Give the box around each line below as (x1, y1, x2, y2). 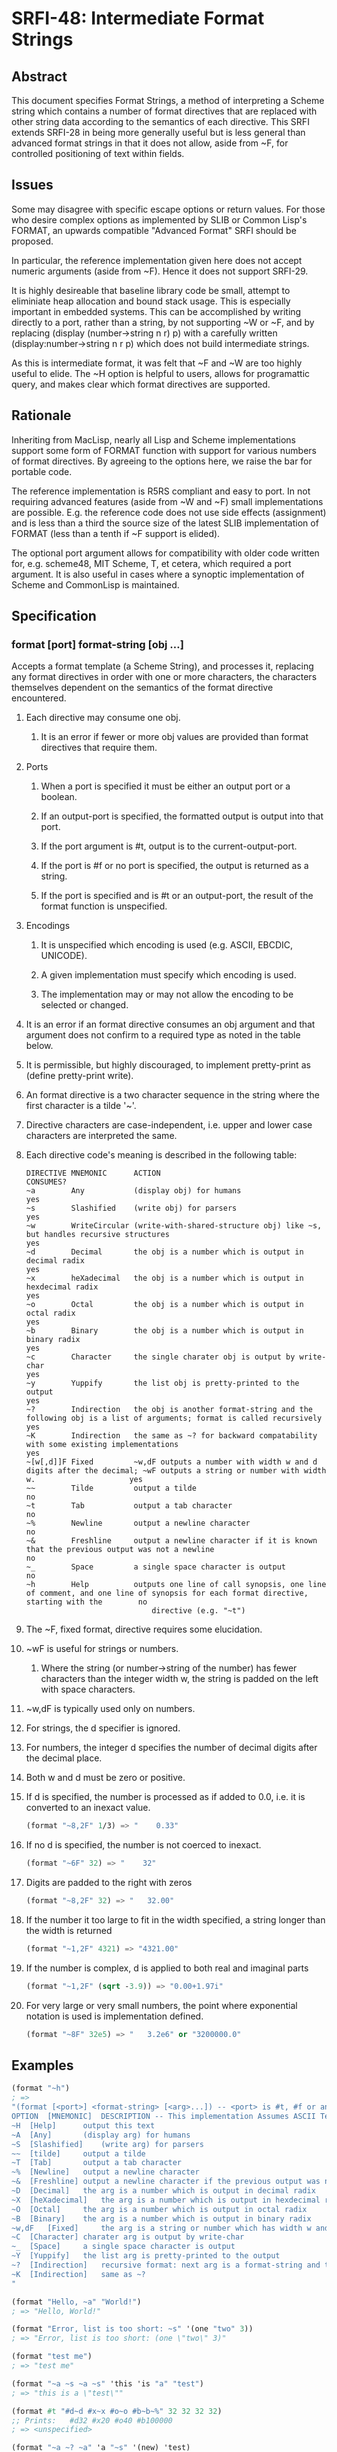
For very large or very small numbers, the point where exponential (25, 1999, 298, 2011)
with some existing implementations (25, 1440, 179, 1450)
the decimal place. (25, 1752, 103, 1764)
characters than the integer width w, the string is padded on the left (40, 1673, 319, 1685)
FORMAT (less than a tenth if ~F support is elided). (11, 527, 221, 539)
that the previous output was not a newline (25, 1545, 215, 1555)
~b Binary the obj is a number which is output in (25, 1326, 304, 1336)
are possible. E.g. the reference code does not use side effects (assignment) (11, 506, 327, 518)
